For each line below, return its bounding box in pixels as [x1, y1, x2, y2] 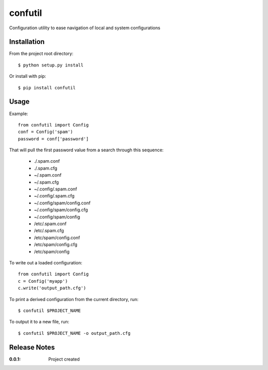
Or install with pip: [9, 73, 47, 79]
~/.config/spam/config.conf [34, 200, 91, 206]
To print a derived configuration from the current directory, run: [9, 296, 138, 302]
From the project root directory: [9, 51, 74, 57]
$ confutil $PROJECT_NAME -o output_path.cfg [18, 330, 131, 336]
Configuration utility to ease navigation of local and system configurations [9, 25, 161, 31]
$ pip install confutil [18, 85, 76, 90]
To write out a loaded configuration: [9, 259, 82, 265]
